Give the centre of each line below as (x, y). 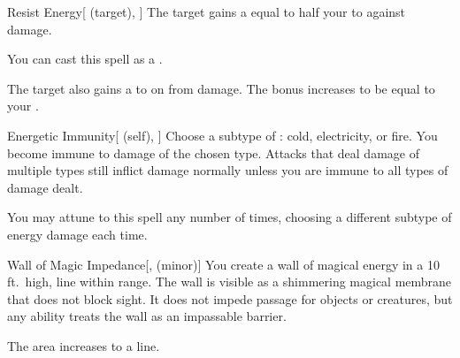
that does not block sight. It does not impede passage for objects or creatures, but (230, 298)
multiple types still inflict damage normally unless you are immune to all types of (228, 170)
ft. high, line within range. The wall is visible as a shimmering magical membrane (230, 282)
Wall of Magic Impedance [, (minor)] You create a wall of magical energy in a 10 (223, 264)
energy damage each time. (77, 234)
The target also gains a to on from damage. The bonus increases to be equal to (221, 88)
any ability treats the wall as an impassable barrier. (147, 316)
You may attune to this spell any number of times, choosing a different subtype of (230, 217)
